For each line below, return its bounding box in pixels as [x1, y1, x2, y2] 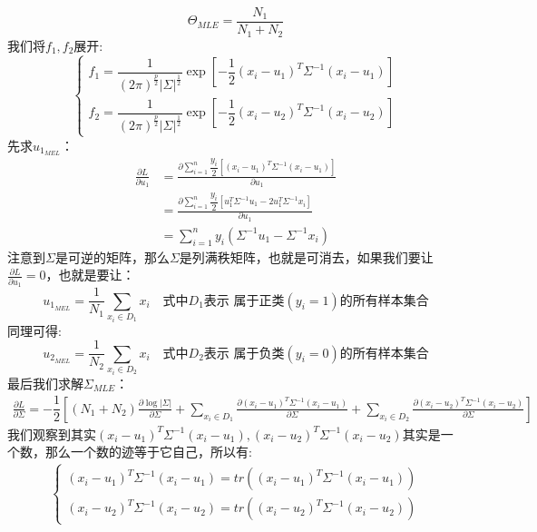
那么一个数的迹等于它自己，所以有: [44, 442, 252, 461]
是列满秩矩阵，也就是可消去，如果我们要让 [179, 247, 434, 266]
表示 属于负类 [203, 347, 285, 360]
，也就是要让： [45, 265, 135, 284]
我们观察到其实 [7, 424, 96, 443]
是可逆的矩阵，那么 [54, 247, 170, 266]
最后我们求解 [7, 373, 83, 392]
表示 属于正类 [203, 294, 285, 308]
